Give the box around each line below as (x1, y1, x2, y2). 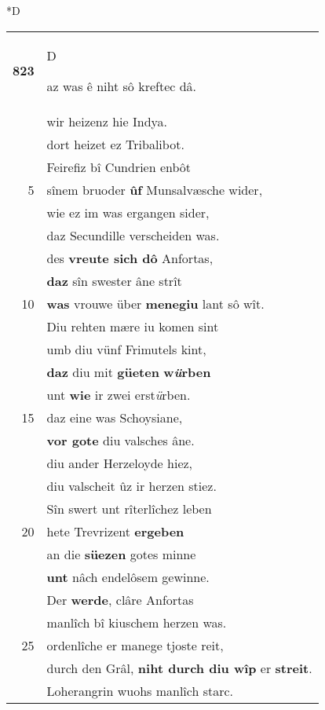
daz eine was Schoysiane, (46, 408, 183, 426)
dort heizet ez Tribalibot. (46, 134, 184, 153)
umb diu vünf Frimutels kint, (46, 339, 206, 358)
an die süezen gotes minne (46, 544, 196, 563)
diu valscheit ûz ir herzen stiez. (46, 476, 217, 495)
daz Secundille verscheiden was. (46, 225, 220, 244)
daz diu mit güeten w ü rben (46, 362, 211, 381)
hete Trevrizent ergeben (46, 522, 184, 540)
